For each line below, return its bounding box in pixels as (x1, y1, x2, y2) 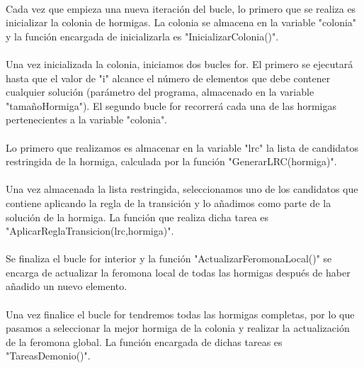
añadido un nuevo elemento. (6, 279, 127, 294)
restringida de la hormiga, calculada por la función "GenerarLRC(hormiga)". (6, 154, 337, 169)
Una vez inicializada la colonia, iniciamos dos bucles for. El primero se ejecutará (6, 56, 353, 71)
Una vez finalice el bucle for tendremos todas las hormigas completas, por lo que (6, 306, 355, 321)
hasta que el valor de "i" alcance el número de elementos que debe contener (6, 70, 331, 85)
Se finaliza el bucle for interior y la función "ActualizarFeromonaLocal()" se (6, 251, 332, 266)
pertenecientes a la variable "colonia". (6, 112, 168, 127)
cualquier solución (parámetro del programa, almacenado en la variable (6, 84, 314, 99)
